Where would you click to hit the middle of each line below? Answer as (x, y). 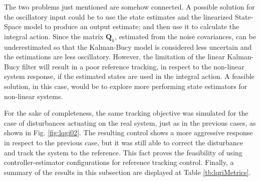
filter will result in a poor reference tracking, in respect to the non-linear (133, 66)
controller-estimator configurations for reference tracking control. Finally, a (119, 162)
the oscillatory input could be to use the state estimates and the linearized (118, 16)
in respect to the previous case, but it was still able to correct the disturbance (124, 142)
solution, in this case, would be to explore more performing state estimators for (126, 86)
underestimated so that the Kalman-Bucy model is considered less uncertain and (128, 47)
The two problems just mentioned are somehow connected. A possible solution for (129, 7)
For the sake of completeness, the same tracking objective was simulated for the (126, 113)
